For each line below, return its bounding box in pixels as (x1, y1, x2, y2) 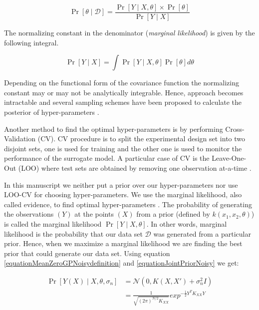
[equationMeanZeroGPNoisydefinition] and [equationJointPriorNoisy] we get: (4, 258, 239, 268)
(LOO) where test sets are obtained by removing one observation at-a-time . (18, 163, 252, 173)
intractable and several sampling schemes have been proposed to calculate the (4, 97, 242, 107)
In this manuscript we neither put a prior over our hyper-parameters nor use (4, 179, 238, 190)
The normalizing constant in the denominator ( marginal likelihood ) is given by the (4, 27, 255, 38)
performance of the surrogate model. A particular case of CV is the (4, 153, 210, 163)
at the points (74, 209, 114, 219)
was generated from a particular (153, 228, 251, 239)
